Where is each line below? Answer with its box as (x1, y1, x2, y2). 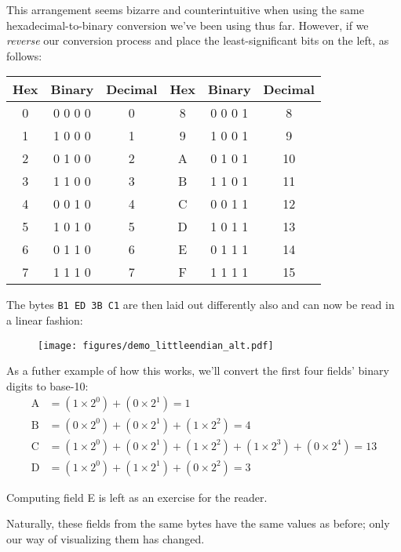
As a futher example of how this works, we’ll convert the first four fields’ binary (6, 362, 389, 379)
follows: (6, 47, 42, 64)
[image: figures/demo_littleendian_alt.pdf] (38, 340, 274, 351)
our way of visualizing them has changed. (6, 530, 205, 547)
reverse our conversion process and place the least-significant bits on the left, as (6, 32, 389, 49)
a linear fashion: (6, 312, 83, 329)
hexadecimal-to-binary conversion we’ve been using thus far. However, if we (6, 16, 369, 33)
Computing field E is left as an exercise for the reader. (6, 488, 268, 505)
